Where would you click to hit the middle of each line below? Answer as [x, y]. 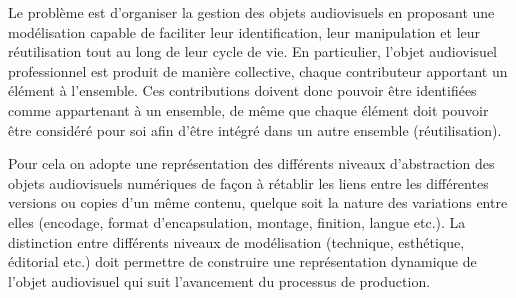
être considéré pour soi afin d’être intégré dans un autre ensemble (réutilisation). [255, 129]
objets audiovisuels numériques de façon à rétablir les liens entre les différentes [248, 182]
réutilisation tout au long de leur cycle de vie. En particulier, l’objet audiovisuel [253, 51]
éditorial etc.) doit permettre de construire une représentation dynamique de [242, 261]
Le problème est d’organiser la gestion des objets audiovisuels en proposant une [251, 12]
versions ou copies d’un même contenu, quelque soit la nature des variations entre [258, 202]
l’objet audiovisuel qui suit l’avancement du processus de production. [219, 280]
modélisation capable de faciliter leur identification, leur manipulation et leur [244, 31]
